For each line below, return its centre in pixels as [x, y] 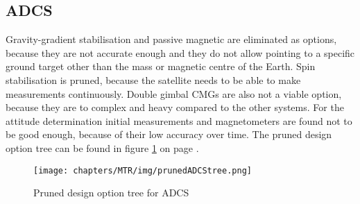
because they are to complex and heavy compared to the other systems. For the [175, 107]
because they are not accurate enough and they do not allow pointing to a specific [180, 52]
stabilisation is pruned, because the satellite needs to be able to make [153, 79]
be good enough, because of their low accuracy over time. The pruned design [169, 134]
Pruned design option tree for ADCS [111, 193]
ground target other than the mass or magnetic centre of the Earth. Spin [161, 66]
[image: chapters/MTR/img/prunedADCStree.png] [143, 170]
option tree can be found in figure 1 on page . [102, 147]
